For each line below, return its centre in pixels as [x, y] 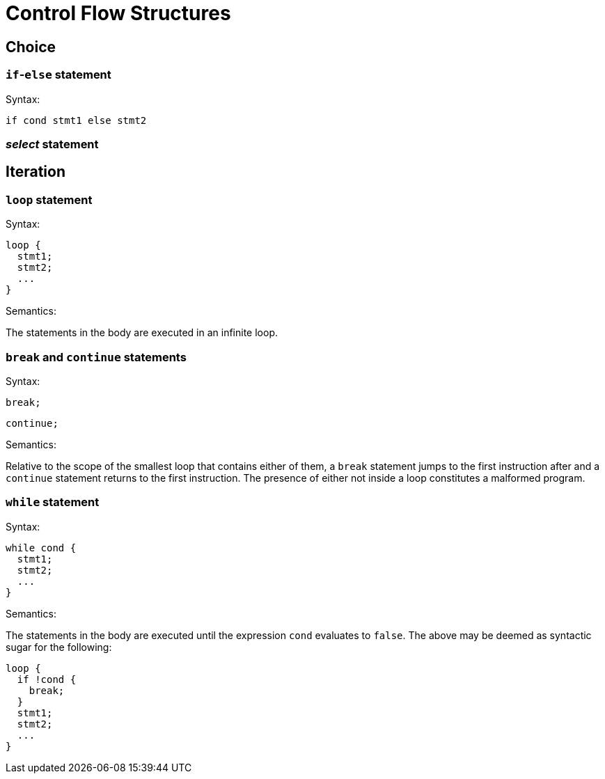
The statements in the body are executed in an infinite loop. [142, 333]
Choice [31, 47]
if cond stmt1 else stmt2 [76, 120]
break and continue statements [96, 357]
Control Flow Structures [118, 13]
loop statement [49, 199]
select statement [52, 144]
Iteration [36, 172]
